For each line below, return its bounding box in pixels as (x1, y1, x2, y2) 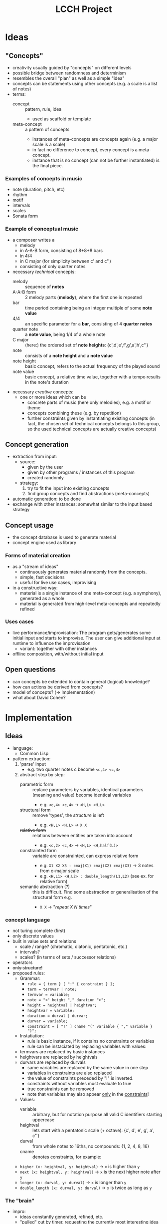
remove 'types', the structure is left (32, 812, 104, 818)
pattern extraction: (12, 755, 51, 762)
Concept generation (5, 440, 69, 449)
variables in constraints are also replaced (27, 1070, 112, 1076)
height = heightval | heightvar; (27, 1002, 97, 1008)
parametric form (19, 781, 53, 787)
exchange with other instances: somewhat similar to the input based (12, 501, 153, 507)
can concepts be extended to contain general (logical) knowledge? (12, 678, 150, 684)
